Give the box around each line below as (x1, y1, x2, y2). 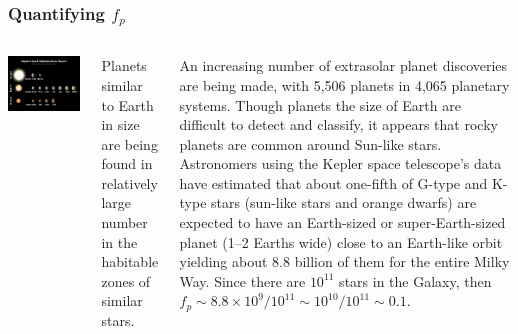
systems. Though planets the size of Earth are (179, 94, 461, 115)
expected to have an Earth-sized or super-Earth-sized (179, 212, 506, 233)
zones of (101, 270, 151, 291)
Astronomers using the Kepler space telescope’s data (179, 153, 502, 174)
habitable (101, 251, 159, 272)
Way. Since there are (179, 270, 306, 291)
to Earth (101, 94, 154, 115)
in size (101, 114, 140, 135)
